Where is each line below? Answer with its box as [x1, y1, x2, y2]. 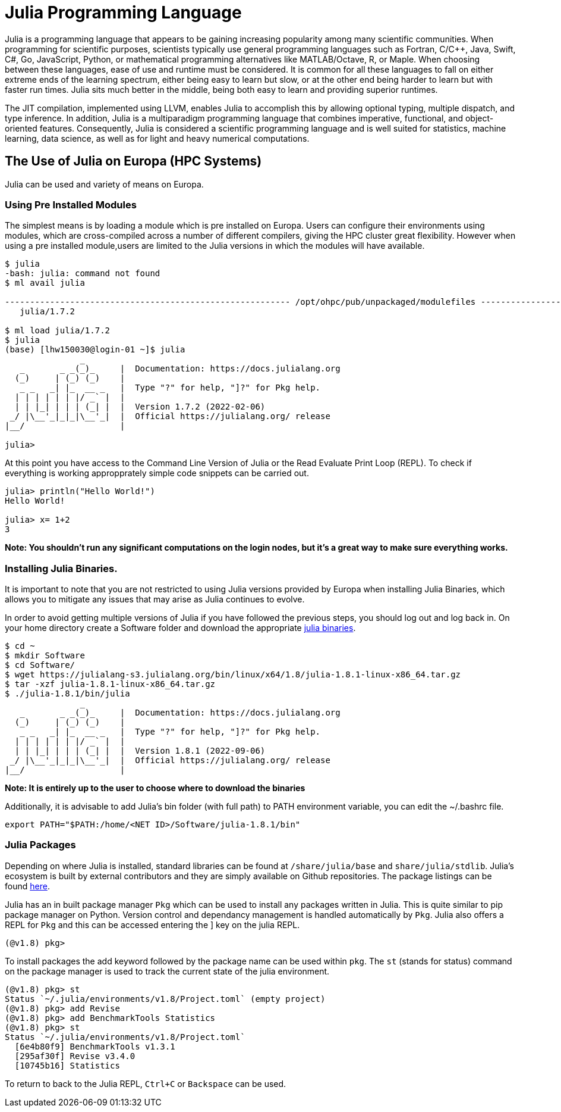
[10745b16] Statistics [14, 1060, 120, 1070]
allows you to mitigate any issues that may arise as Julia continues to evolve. [5, 594, 305, 605]
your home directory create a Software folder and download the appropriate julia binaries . [5, 623, 356, 633]
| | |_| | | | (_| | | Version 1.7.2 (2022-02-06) [14, 402, 266, 412]
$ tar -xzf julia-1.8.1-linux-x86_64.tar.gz [5, 679, 216, 689]
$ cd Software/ [5, 660, 75, 670]
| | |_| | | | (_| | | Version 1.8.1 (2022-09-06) [14, 746, 266, 756]
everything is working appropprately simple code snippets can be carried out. [5, 468, 309, 479]
